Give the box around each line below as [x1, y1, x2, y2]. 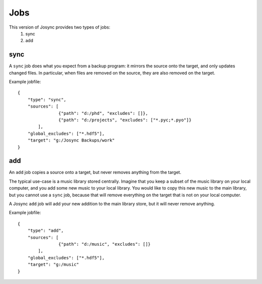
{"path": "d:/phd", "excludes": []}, [58, 110, 148, 116]
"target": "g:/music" [27, 262, 80, 268]
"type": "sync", [27, 97, 66, 102]
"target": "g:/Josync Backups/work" [27, 138, 115, 143]
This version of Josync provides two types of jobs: [9, 24, 111, 30]
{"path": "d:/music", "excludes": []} [58, 241, 151, 247]
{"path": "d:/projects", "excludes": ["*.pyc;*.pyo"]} [58, 117, 192, 123]
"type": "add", [27, 228, 64, 234]
